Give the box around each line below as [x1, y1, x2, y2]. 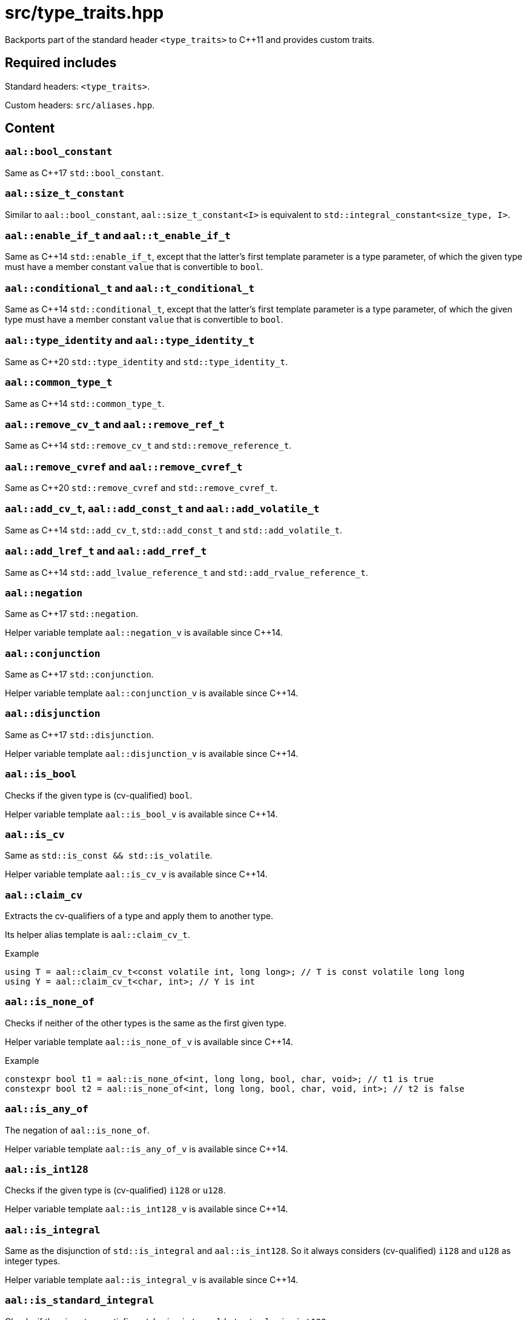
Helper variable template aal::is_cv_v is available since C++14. [5, 869, 268, 880]
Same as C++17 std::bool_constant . [5, 167, 164, 178]
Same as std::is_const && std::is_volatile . [5, 850, 213, 861]
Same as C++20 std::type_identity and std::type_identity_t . [5, 356, 288, 367]
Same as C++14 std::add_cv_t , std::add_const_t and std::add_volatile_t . [5, 524, 343, 535]
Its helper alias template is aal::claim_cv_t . [5, 929, 190, 940]
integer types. [5, 1256, 61, 1267]
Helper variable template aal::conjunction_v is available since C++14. [5, 688, 299, 699]
